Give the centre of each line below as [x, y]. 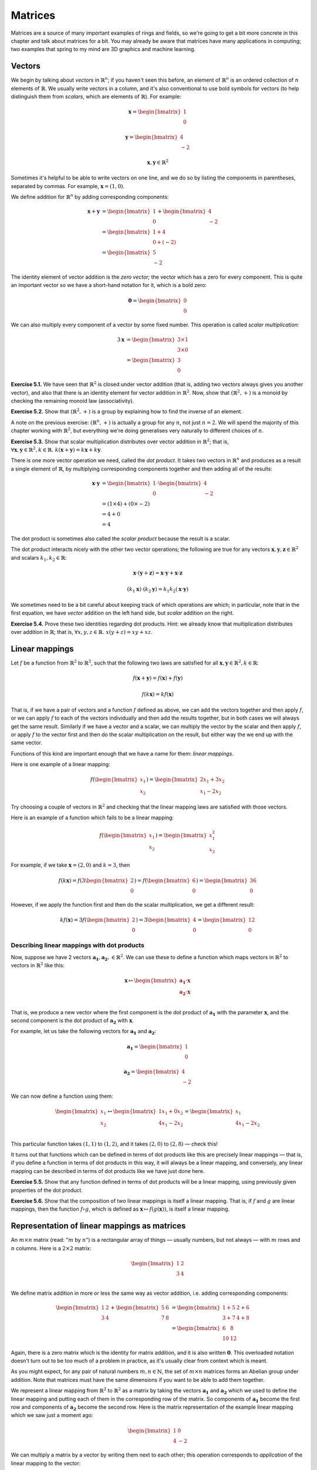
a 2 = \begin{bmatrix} [151, 1073]
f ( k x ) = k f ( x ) [158, 694]
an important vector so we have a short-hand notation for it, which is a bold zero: [109, 285]
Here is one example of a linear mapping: [61, 764]
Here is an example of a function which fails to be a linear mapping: [92, 817]
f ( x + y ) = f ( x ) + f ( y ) [158, 678]
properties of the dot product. [47, 1190]
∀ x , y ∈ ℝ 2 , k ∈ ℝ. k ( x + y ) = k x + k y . [56, 450]
